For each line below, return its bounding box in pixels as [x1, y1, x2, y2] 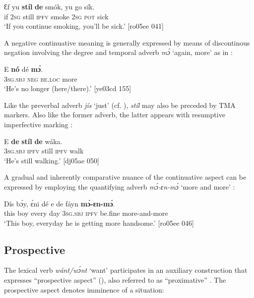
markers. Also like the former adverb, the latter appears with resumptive [4, 109, 225, 120]
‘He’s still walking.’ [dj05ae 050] [4, 155, 99, 165]
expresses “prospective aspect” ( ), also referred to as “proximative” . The [4, 275, 226, 285]
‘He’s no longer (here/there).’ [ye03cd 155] [4, 83, 131, 94]
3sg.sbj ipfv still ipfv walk [4, 146, 84, 156]
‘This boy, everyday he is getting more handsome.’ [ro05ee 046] [4, 217, 194, 228]
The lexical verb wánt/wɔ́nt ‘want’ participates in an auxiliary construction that [4, 265, 248, 275]
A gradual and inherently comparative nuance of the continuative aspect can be [4, 172, 247, 182]
